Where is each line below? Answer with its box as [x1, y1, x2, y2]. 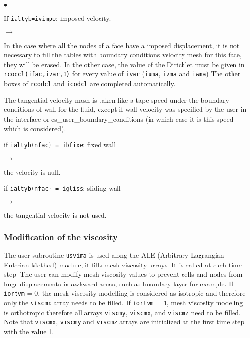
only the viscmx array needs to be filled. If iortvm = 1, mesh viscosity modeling [4, 297, 243, 307]
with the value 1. [4, 326, 54, 336]
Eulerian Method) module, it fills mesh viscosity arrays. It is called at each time [4, 259, 242, 269]
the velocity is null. [4, 166, 61, 177]
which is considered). [4, 123, 66, 133]
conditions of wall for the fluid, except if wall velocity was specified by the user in [4, 104, 247, 114]
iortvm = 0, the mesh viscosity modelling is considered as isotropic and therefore [4, 288, 246, 298]
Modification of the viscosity [4, 231, 117, 243]
